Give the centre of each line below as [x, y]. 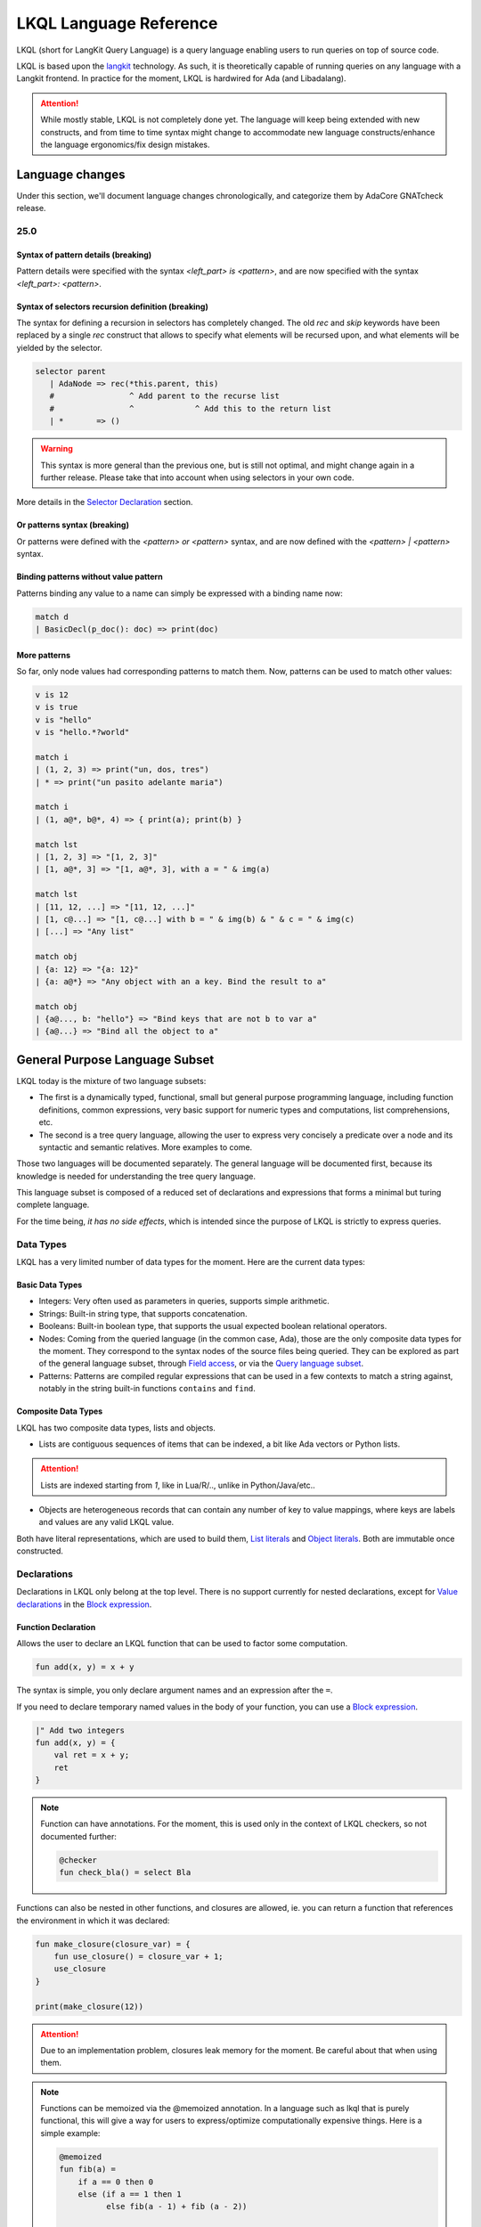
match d [52, 616]
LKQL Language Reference [117, 23]
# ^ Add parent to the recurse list [164, 396]
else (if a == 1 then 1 [130, 2194]
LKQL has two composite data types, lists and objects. [116, 1428]
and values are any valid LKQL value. [106, 1522]
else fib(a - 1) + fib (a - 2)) [176, 2207]
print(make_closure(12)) [90, 2006]
